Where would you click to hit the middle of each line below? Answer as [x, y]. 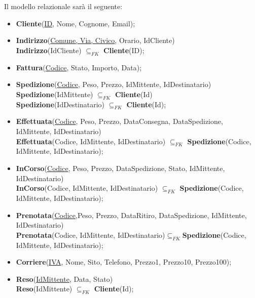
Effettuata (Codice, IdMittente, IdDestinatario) [91, 141]
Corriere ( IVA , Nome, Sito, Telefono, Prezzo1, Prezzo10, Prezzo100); [124, 262]
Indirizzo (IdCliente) [49, 50]
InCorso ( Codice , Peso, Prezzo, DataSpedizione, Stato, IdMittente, [120, 168]
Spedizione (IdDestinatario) [60, 104]
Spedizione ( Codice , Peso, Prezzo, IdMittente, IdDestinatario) [114, 84]
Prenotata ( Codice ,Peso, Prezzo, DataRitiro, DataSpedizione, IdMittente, [131, 215]
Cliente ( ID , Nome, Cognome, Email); [76, 23]
